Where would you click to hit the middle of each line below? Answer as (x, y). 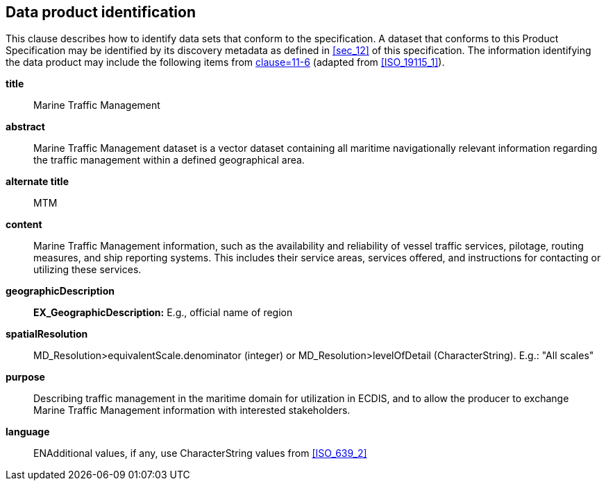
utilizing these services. (87, 270)
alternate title (37, 182)
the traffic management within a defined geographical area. (169, 160)
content (24, 225)
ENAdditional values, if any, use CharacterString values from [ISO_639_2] (200, 453)
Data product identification (101, 12)
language (28, 432)
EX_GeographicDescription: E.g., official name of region (163, 313)
